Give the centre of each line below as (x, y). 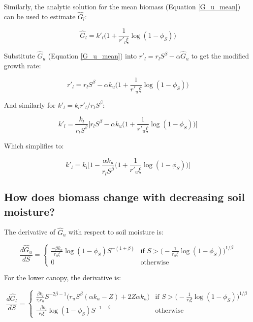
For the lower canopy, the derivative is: (63, 278)
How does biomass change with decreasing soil (125, 197)
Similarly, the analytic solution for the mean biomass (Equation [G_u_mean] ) (122, 6)
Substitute (20, 56)
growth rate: (23, 65)
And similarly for (30, 104)
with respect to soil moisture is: (116, 232)
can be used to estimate (40, 16)
